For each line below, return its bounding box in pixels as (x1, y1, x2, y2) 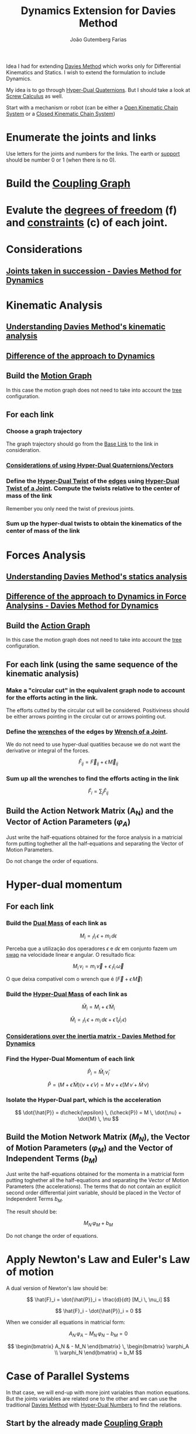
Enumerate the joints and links (6, 131, 157, 144)
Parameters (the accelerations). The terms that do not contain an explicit (6, 1183, 181, 1190)
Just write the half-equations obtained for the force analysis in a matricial (6, 834, 183, 841)
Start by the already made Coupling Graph (6, 1418, 163, 1428)
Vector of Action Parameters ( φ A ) (6, 817, 130, 828)
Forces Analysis (6, 549, 86, 562)
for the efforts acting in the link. (6, 693, 98, 701)
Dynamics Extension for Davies (20, 4, 176, 18)
